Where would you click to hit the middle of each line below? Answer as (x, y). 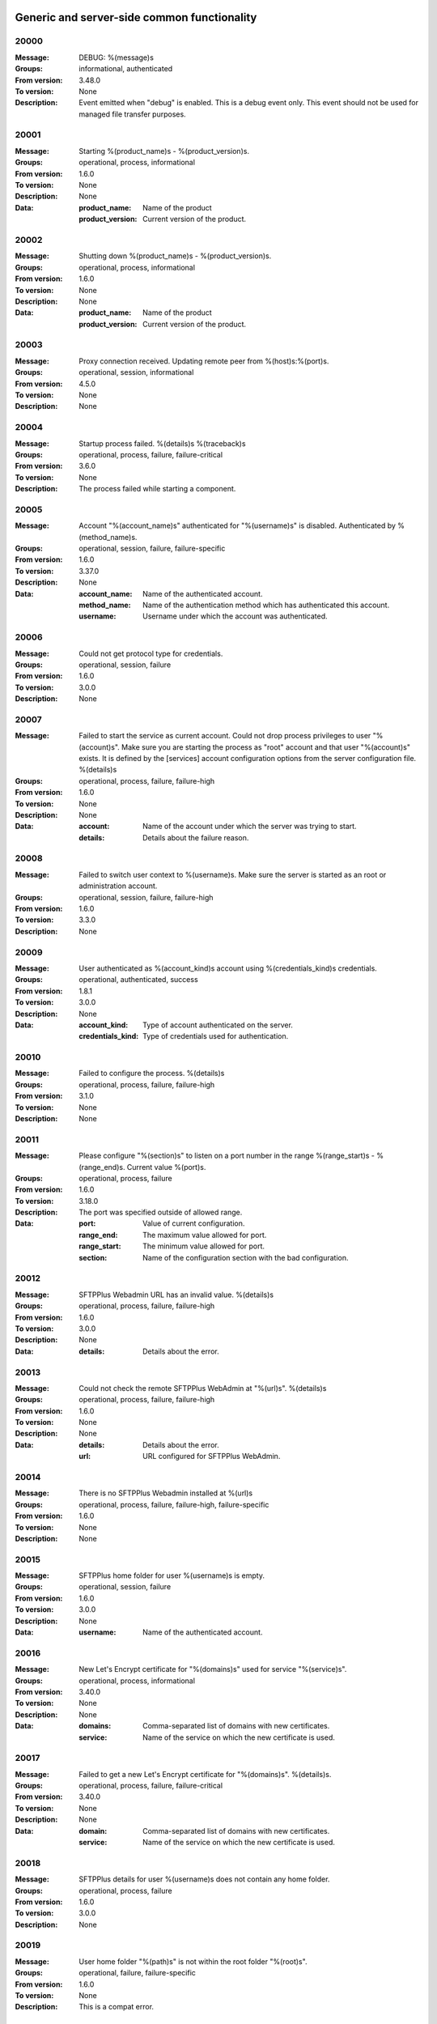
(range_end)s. (102, 1167)
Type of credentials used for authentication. (216, 1036)
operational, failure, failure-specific (137, 1973)
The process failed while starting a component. (157, 489)
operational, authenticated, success (138, 980)
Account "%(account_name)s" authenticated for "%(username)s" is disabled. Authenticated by (238, 525)
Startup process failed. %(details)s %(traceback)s (162, 443)
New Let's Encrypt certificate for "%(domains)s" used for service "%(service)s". (213, 1669)
